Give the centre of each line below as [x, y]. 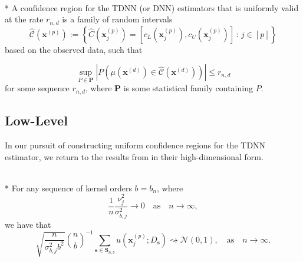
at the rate [24, 19]
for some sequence [37, 88]
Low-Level [36, 120]
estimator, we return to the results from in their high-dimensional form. [134, 156]
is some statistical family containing [188, 88]
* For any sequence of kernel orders [68, 188]
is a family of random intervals [117, 19]
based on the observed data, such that [74, 49]
